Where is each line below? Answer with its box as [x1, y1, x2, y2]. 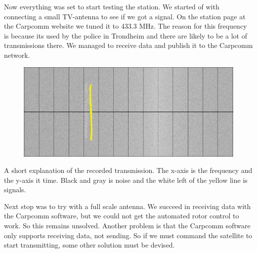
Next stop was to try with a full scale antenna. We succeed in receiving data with [4, 201, 251, 211]
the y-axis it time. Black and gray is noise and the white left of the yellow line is [4, 174, 248, 185]
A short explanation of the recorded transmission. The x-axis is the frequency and [4, 165, 253, 175]
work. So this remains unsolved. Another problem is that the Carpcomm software [4, 220, 251, 231]
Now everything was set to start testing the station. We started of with [4, 1, 219, 11]
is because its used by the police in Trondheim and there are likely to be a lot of [4, 30, 247, 41]
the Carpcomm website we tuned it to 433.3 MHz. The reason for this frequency [4, 21, 247, 31]
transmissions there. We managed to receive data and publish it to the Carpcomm [4, 40, 253, 50]
